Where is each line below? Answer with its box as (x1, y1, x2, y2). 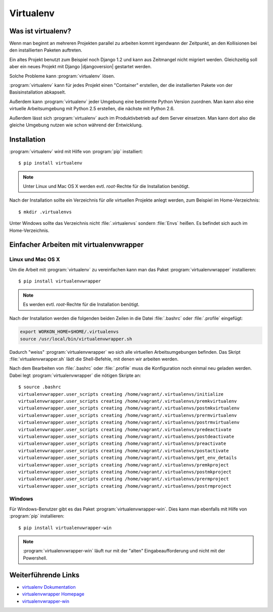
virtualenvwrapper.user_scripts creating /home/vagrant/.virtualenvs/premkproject (18, 462, 229, 467)
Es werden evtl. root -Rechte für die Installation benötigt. (23, 301, 140, 307)
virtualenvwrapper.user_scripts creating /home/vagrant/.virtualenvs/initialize (18, 391, 224, 397)
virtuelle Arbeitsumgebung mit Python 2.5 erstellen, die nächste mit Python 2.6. (9, 106, 175, 112)
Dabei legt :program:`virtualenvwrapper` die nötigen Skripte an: (9, 372, 142, 379)
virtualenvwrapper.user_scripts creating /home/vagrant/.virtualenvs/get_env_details (18, 455, 237, 461)
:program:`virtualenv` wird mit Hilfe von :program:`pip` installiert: (9, 148, 144, 154)
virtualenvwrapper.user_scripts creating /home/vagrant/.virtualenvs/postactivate (18, 448, 229, 453)
